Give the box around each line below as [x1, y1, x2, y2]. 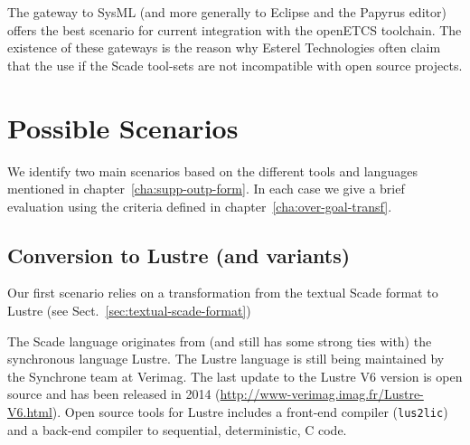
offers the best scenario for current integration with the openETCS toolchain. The [7, 20, 462, 39]
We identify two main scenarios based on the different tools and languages [7, 161, 418, 180]
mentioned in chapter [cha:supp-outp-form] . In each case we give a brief [7, 179, 405, 198]
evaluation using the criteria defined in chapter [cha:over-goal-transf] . [7, 196, 392, 215]
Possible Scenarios [7, 109, 239, 146]
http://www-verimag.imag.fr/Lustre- [220, 384, 424, 403]
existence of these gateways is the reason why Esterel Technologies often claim [7, 38, 441, 57]
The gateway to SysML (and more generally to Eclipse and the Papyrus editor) [7, 3, 446, 21]
